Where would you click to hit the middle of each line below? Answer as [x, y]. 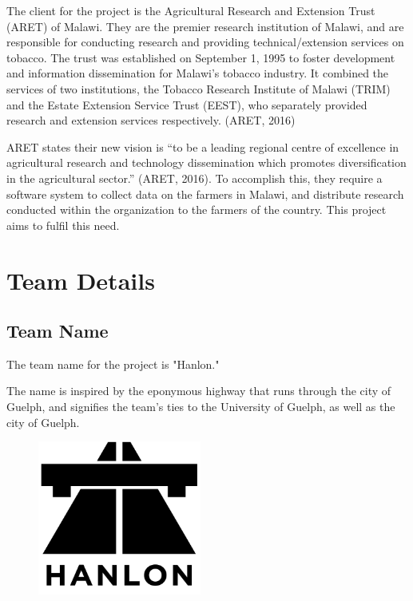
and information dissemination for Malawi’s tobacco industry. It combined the [198, 73]
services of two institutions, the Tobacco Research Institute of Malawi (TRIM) [199, 88]
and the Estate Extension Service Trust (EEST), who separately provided [187, 104]
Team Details [81, 280]
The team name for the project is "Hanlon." [113, 364]
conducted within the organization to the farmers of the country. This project [197, 210]
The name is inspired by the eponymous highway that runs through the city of [199, 391]
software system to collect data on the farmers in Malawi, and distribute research [205, 194]
